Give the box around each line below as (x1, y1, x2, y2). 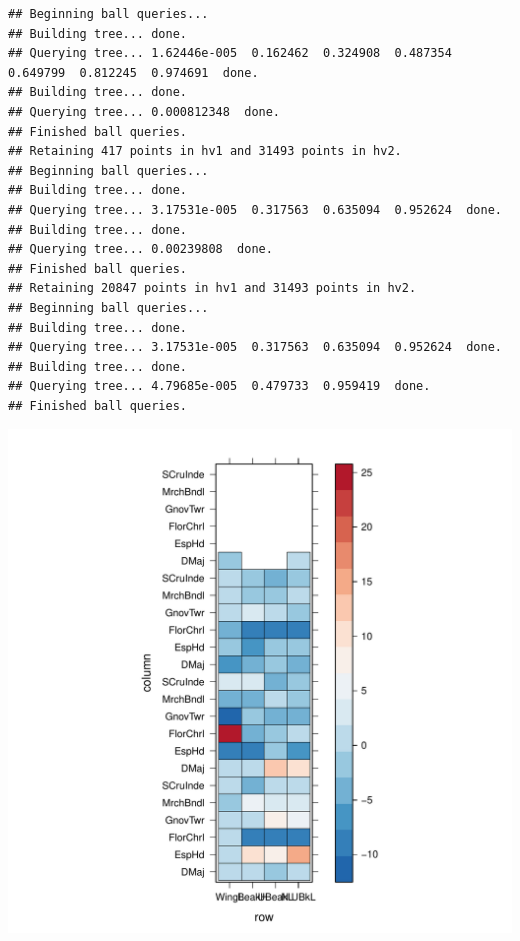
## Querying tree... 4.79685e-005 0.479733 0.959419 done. (8, 379, 431, 394)
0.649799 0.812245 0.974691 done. (8, 65, 259, 80)
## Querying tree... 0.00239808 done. (8, 242, 273, 257)
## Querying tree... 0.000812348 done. (8, 104, 281, 119)
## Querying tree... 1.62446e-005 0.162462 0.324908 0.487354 (8, 46, 452, 61)
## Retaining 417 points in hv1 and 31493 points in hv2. (8, 144, 402, 159)
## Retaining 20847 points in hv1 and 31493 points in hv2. (8, 281, 417, 296)
